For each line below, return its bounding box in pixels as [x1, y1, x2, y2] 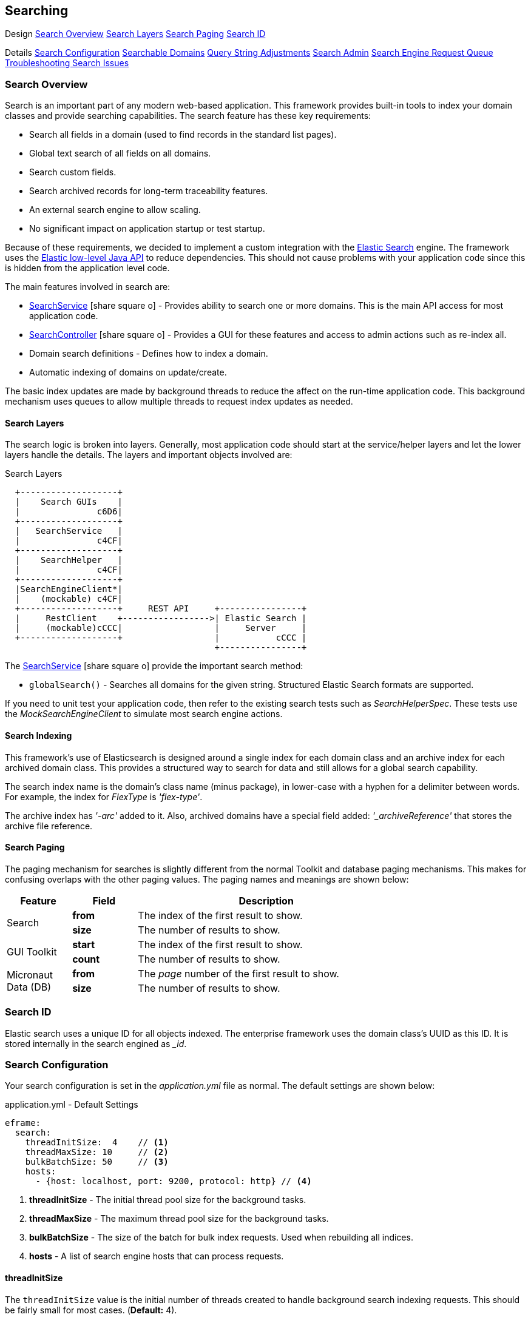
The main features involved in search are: [5, 281, 171, 292]
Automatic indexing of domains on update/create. [29, 367, 227, 378]
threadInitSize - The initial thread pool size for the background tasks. [29, 1194, 306, 1205]
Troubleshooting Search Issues [5, 58, 129, 69]
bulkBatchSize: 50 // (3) [25, 1157, 169, 1167]
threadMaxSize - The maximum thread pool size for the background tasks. [29, 1213, 329, 1224]
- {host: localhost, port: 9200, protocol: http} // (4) [35, 1176, 312, 1187]
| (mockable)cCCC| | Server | [15, 623, 307, 633]
